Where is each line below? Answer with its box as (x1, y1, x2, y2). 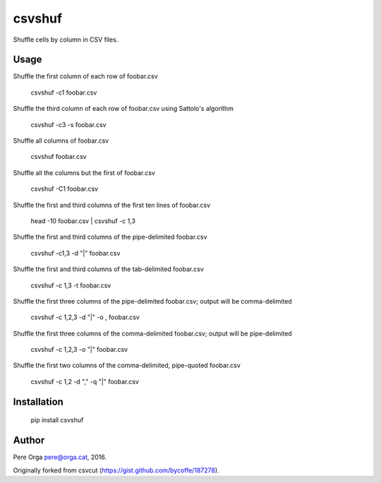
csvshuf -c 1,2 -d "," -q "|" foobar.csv (30, 377, 139, 386)
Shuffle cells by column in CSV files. (13, 35, 119, 44)
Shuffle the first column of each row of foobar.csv (13, 72, 158, 80)
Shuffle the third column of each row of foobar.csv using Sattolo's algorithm (13, 105, 234, 113)
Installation (13, 395, 64, 407)
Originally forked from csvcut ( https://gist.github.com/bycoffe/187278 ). (13, 466, 219, 475)
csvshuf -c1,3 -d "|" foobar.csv (30, 249, 121, 257)
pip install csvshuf (30, 416, 84, 424)
